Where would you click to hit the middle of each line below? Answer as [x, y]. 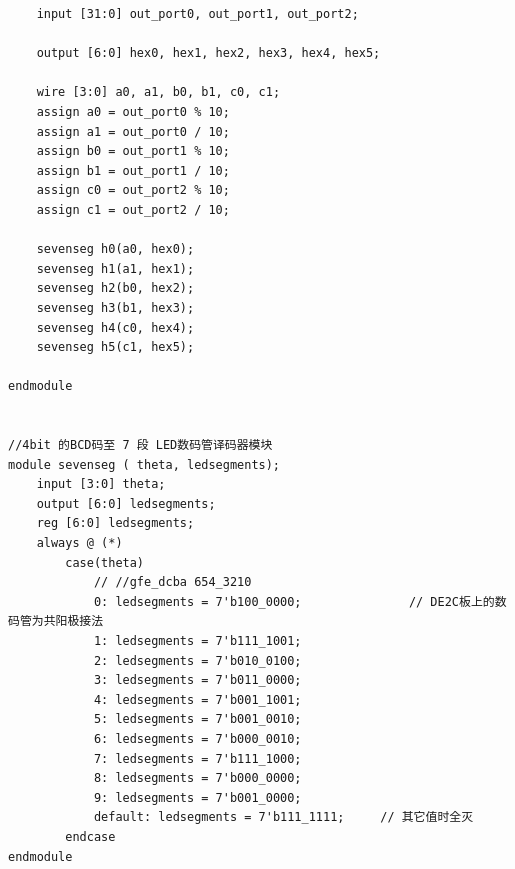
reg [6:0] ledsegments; [115, 523]
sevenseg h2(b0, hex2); [115, 288]
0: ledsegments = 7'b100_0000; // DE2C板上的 [294, 601]
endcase [90, 836]
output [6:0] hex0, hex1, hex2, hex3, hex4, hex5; [208, 53]
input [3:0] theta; [101, 484]
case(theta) [105, 562]
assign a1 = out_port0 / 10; [133, 131]
